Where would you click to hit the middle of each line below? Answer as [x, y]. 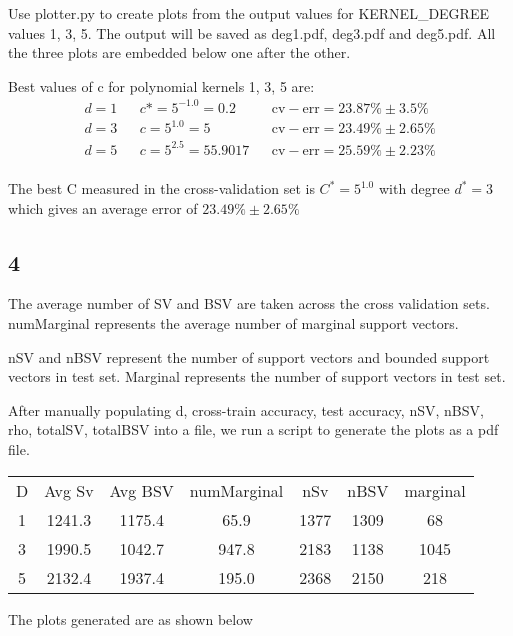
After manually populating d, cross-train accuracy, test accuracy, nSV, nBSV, [246, 409]
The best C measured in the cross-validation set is [161, 188]
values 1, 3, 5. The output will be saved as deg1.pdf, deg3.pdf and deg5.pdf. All [252, 32]
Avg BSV [141, 490]
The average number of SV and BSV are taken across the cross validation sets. [249, 303]
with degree [414, 188]
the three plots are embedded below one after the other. [179, 52]
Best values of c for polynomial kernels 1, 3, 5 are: [161, 85]
